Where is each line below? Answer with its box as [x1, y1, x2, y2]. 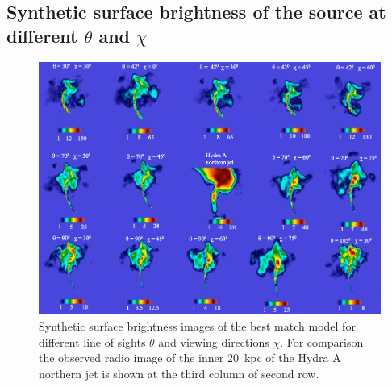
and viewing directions [158, 333, 269, 350]
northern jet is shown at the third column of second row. [39, 364, 319, 381]
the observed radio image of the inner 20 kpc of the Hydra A [39, 349, 341, 366]
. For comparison [280, 333, 364, 350]
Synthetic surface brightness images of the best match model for [39, 317, 356, 334]
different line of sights [39, 333, 146, 350]
